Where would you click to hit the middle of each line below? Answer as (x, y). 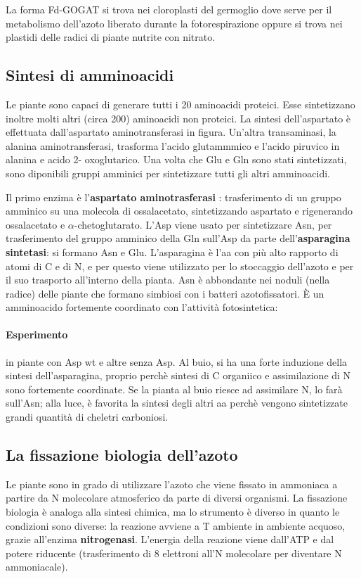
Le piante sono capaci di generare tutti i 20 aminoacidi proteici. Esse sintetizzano (180, 104)
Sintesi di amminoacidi (90, 75)
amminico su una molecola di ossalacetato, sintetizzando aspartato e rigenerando (179, 211)
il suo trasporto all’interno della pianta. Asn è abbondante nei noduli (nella (168, 280)
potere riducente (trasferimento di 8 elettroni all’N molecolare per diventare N (174, 553)
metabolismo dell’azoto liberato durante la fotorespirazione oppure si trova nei (174, 23)
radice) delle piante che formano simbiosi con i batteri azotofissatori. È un (165, 293)
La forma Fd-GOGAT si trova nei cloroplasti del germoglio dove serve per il (169, 9)
